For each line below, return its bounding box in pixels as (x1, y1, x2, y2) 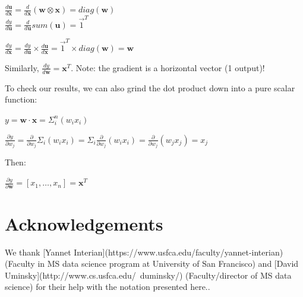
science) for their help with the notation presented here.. (5, 280, 210, 293)
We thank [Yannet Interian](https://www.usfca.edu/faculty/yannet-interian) (5, 245, 283, 258)
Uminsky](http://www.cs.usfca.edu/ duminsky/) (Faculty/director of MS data (5, 269, 292, 281)
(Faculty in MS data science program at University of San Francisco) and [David (5, 257, 299, 270)
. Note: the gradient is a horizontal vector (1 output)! (71, 61, 265, 74)
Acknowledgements (5, 211, 163, 235)
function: (5, 93, 37, 106)
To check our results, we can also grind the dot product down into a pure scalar (5, 81, 295, 94)
